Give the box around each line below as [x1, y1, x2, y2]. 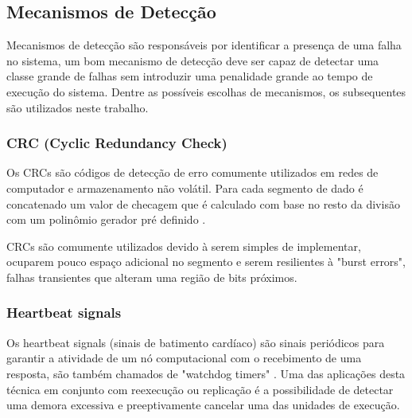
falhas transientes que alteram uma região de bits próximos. [6, 268, 297, 285]
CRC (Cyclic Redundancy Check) [6, 133, 227, 153]
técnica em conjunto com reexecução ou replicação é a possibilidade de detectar [6, 381, 394, 397]
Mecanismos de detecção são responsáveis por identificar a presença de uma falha [6, 37, 402, 53]
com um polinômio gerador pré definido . [6, 211, 206, 228]
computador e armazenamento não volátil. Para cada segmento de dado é [6, 179, 363, 196]
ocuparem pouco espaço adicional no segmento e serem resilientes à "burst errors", [6, 253, 406, 270]
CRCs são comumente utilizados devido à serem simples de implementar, [6, 237, 361, 254]
